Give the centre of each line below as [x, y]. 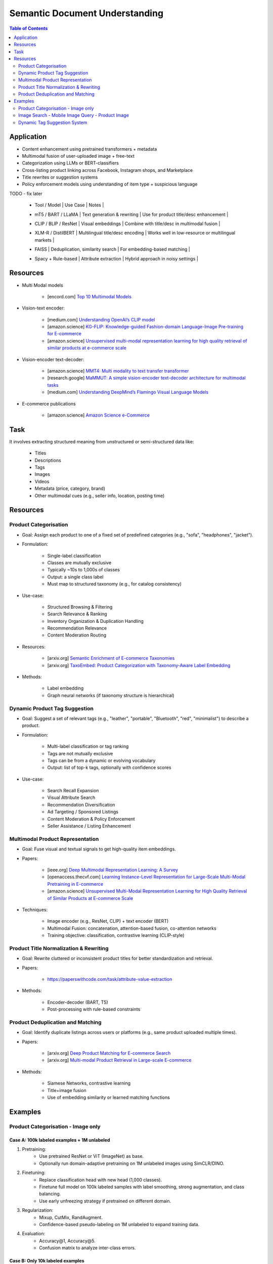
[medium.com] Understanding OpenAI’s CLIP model [101, 320]
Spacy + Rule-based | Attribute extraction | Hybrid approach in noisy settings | [116, 258]
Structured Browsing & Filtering [80, 607]
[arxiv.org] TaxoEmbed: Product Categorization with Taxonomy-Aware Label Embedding [139, 665]
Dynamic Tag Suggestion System [53, 122]
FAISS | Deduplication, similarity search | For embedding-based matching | [112, 249]
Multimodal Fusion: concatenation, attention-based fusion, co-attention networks [132, 928]
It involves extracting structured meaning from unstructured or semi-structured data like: [102, 441]
